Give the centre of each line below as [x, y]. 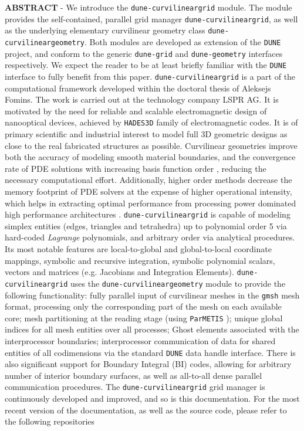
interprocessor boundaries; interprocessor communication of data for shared [140, 341]
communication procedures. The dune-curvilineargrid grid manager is [135, 387]
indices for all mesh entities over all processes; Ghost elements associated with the [152, 329]
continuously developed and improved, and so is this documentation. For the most [152, 398]
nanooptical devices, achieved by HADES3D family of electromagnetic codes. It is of [151, 122]
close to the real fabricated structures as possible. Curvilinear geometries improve [151, 145]
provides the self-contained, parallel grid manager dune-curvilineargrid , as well [151, 18]
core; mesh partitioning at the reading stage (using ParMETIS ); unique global [144, 318]
